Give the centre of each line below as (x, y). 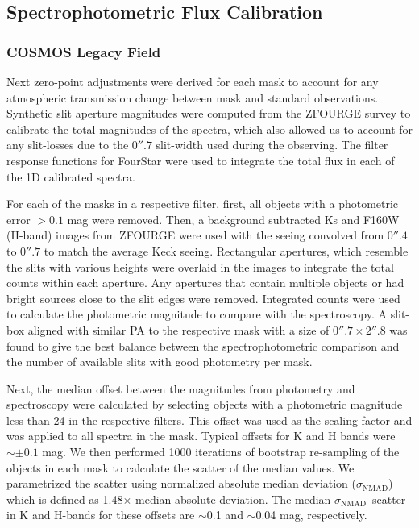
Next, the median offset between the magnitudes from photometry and (181, 388)
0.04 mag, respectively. (311, 515)
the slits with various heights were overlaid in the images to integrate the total (200, 266)
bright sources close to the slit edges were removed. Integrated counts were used (203, 298)
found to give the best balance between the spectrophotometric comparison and (203, 345)
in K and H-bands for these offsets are (101, 515)
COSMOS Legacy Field (84, 51)
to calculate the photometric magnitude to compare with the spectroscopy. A (197, 314)
